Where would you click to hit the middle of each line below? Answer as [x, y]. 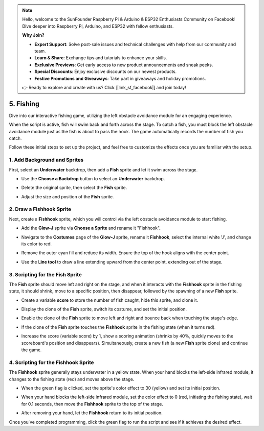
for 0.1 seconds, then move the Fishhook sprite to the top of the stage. [92, 404]
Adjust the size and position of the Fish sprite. [68, 196]
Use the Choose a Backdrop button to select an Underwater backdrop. [93, 178]
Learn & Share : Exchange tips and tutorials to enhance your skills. [101, 58]
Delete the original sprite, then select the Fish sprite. [74, 188]
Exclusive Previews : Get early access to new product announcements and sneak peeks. [124, 65]
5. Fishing [24, 104]
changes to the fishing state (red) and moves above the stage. [72, 379]
